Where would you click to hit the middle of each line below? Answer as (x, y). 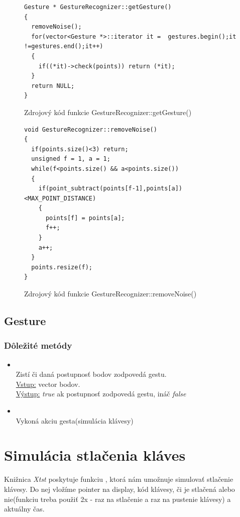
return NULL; (53, 86)
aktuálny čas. (24, 509)
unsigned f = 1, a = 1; (71, 159)
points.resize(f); (62, 267)
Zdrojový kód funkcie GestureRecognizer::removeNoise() (110, 294)
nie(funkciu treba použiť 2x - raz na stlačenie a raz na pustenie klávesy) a (117, 499)
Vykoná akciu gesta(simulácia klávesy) (75, 420)
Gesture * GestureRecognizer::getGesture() (98, 7)
